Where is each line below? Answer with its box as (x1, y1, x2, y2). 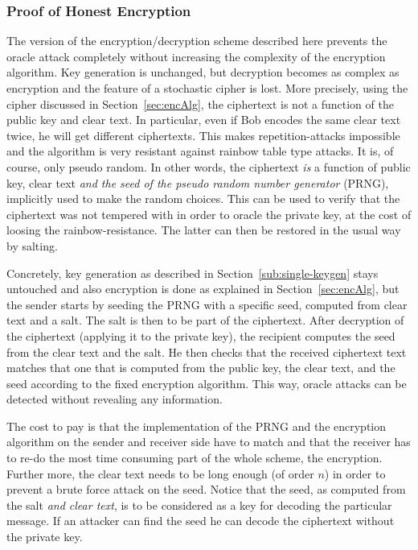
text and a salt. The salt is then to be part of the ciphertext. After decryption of (6, 312, 404, 329)
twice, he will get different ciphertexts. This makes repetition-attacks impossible (6, 126, 400, 143)
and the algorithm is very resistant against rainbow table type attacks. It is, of (6, 143, 394, 159)
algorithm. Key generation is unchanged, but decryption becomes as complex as (6, 64, 400, 81)
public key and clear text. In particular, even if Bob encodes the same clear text (6, 111, 401, 128)
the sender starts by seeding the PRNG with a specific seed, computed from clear (6, 296, 408, 312)
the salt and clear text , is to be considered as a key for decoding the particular (6, 496, 392, 513)
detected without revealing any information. (6, 391, 223, 407)
